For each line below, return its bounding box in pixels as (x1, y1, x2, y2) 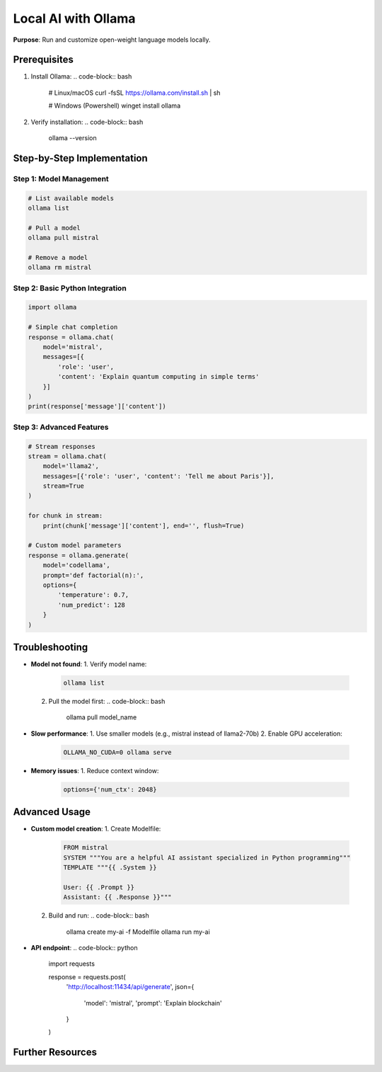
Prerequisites (13, 54, 74, 66)
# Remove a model (28, 253, 88, 261)
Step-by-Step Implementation (13, 152, 148, 164)
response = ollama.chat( (28, 333, 115, 341)
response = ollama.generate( (28, 551, 129, 559)
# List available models (28, 194, 115, 202)
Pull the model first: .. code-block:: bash (48, 697, 166, 705)
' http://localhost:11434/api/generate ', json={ (66, 983, 195, 991)
